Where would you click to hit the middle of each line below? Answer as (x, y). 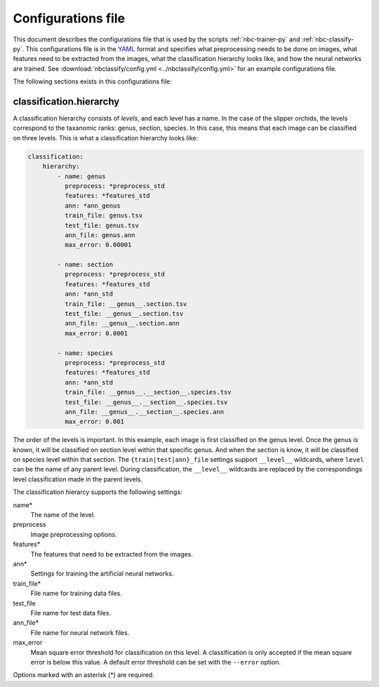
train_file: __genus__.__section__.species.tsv (148, 392)
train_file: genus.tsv (104, 215)
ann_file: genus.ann (100, 235)
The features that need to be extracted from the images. (112, 554)
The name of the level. (63, 515)
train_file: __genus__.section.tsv (126, 304)
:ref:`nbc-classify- (328, 39)
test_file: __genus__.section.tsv (124, 314)
